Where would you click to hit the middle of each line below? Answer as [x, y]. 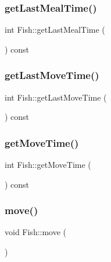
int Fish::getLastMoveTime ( [56, 97]
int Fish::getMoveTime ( [48, 165]
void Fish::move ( [36, 232]
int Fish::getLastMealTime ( [55, 30]
